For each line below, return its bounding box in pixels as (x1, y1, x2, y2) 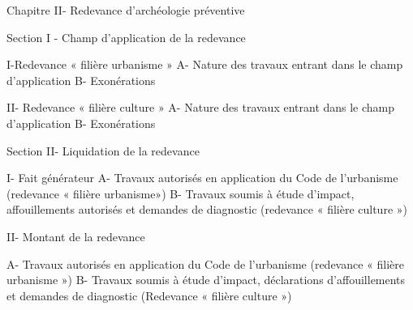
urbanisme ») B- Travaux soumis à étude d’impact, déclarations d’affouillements (6, 271, 406, 288)
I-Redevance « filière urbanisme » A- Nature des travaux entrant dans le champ (6, 56, 403, 73)
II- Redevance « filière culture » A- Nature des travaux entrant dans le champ (6, 99, 395, 116)
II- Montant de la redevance (6, 227, 145, 244)
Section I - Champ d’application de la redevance (6, 28, 246, 45)
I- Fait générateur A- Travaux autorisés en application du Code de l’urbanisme (6, 169, 398, 186)
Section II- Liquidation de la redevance (6, 142, 200, 159)
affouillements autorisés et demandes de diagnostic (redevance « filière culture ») (6, 201, 408, 218)
